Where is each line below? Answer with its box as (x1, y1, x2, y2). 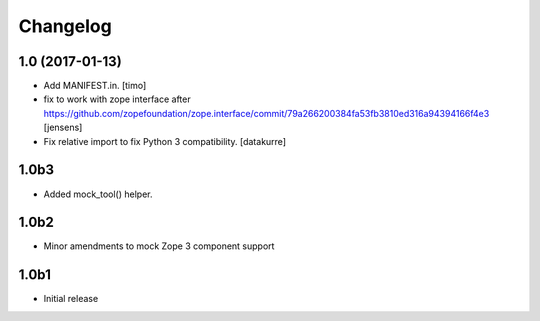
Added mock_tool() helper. (43, 188, 153, 200)
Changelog (18, 15, 112, 37)
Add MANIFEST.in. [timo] (43, 80, 147, 92)
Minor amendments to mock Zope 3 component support (43, 240, 275, 252)
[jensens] (43, 121, 83, 134)
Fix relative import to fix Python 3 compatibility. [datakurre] (43, 135, 287, 147)
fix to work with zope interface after (43, 93, 191, 105)
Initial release (43, 293, 99, 305)
